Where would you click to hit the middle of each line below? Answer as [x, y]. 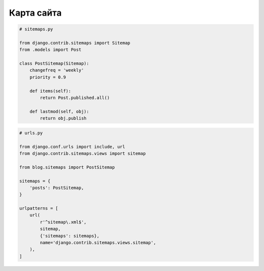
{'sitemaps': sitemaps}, [70, 236]
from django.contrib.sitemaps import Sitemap [75, 43]
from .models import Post [50, 50]
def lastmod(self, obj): [59, 111]
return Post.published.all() [75, 98]
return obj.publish [63, 118]
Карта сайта [35, 13]
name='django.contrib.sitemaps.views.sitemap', [98, 243]
